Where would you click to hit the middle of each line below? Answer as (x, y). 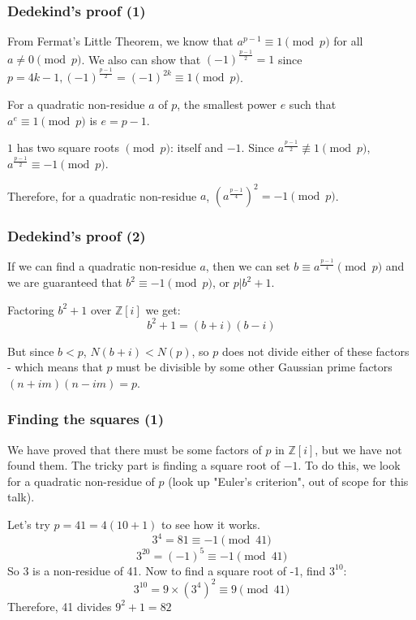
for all (348, 41)
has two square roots (68, 147)
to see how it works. (211, 525)
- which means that (55, 367)
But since (31, 351)
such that (313, 104)
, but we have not (358, 449)
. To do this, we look (349, 465)
